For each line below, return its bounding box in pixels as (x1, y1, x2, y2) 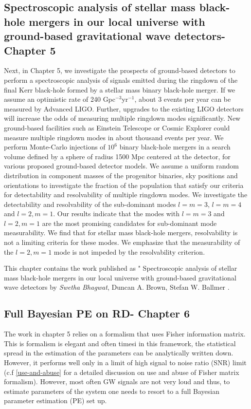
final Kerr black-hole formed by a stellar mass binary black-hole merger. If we (4, 84, 235, 94)
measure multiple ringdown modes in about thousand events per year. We (4, 132, 224, 142)
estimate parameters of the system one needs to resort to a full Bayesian (4, 386, 219, 396)
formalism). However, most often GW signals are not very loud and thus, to (4, 376, 230, 387)
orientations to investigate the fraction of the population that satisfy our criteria (4, 180, 244, 190)
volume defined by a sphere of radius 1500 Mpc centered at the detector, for (4, 151, 231, 161)
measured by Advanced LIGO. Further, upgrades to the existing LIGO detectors (4, 103, 244, 113)
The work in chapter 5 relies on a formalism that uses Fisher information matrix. (4, 329, 246, 339)
